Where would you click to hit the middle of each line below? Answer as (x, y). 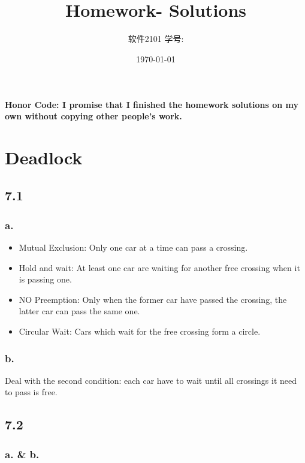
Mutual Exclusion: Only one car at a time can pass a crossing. (133, 247)
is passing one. (45, 279)
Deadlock (44, 157)
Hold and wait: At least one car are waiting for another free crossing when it (159, 267)
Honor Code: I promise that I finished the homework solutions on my (152, 104)
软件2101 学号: (156, 39)
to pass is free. (31, 392)
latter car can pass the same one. (79, 311)
